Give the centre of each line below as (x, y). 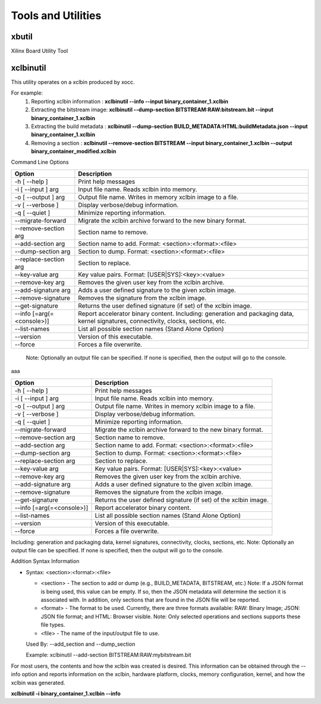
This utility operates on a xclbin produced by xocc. (73, 82)
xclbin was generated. (38, 683)
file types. (53, 625)
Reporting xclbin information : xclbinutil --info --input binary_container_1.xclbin (130, 101)
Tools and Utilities (56, 15)
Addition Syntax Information (45, 561)
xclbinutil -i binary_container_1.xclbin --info (66, 693)
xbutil (22, 37)
